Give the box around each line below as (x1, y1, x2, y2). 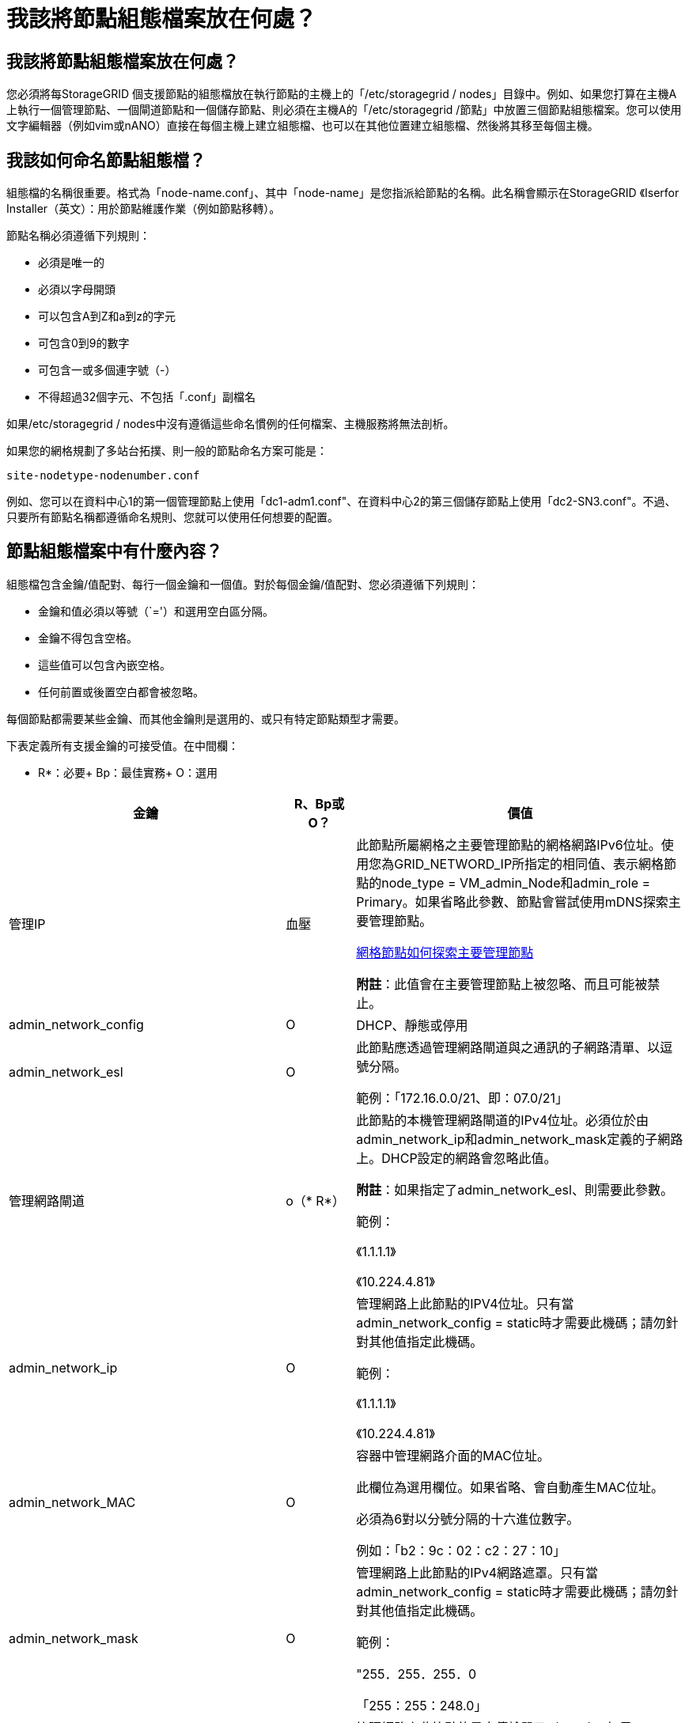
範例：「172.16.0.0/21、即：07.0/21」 (356, 1089, 569, 1106)
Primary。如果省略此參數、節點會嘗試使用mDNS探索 (356, 893, 668, 910)
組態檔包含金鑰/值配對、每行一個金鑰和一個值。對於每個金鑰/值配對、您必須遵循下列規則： (6, 577, 480, 591)
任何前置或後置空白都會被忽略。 (38, 684, 204, 699)
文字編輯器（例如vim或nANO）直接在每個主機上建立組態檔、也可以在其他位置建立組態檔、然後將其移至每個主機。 (6, 119, 599, 133)
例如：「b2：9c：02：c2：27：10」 (356, 1542, 566, 1558)
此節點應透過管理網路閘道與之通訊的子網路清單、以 (356, 1039, 661, 1055)
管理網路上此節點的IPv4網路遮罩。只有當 (356, 1564, 599, 1581)
